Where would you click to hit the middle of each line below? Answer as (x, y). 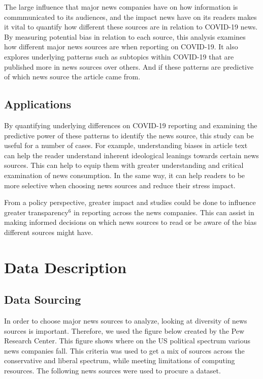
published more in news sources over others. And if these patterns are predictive (129, 66)
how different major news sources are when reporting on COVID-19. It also (121, 47)
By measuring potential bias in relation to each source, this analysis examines (125, 36)
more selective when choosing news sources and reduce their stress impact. (120, 185)
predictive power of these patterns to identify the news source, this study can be (129, 135)
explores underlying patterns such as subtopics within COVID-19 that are (119, 56)
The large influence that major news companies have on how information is (121, 7)
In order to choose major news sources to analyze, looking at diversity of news (126, 321)
